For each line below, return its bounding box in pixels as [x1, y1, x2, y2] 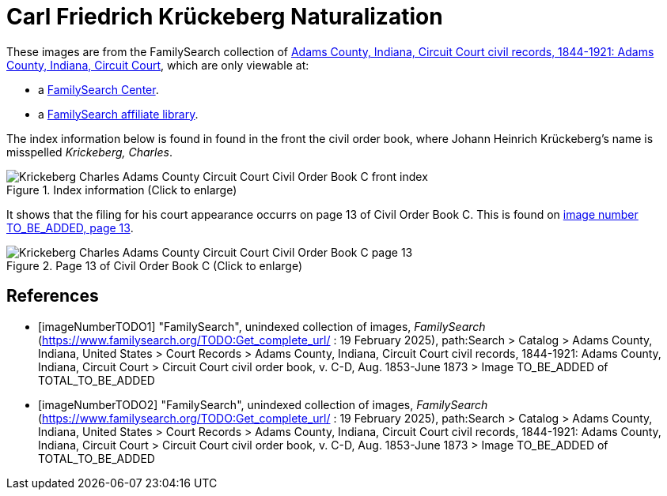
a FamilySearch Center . [38, 82, 159, 96]
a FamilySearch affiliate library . [38, 107, 199, 121]
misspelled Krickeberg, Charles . [6, 145, 172, 159]
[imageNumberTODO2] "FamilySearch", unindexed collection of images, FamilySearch [38, 397, 488, 411]
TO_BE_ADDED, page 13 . [6, 220, 134, 235]
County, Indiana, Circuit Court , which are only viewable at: [6, 58, 309, 72]
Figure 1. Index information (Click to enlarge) [6, 182, 237, 197]
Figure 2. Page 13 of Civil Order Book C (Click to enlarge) [6, 258, 303, 272]
